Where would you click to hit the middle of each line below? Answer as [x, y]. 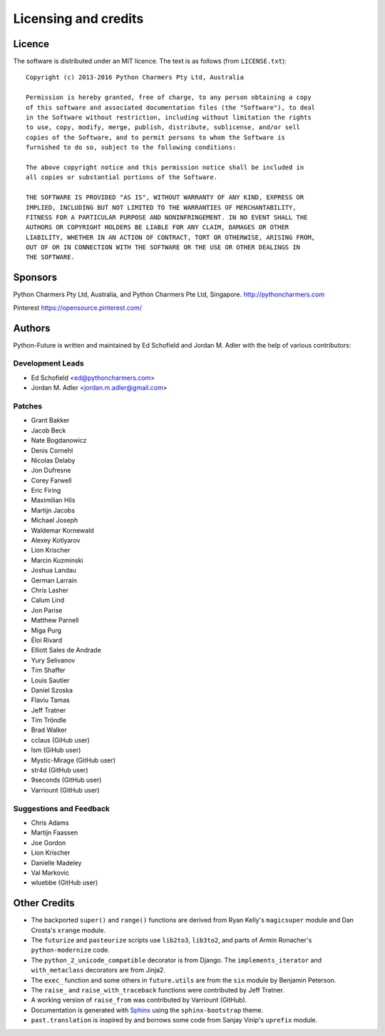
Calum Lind [48, 600]
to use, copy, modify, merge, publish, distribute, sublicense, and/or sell [163, 127]
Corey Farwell [51, 480]
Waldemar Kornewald [62, 530]
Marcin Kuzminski [57, 560]
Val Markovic [50, 872]
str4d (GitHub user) [60, 770]
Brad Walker [49, 730]
